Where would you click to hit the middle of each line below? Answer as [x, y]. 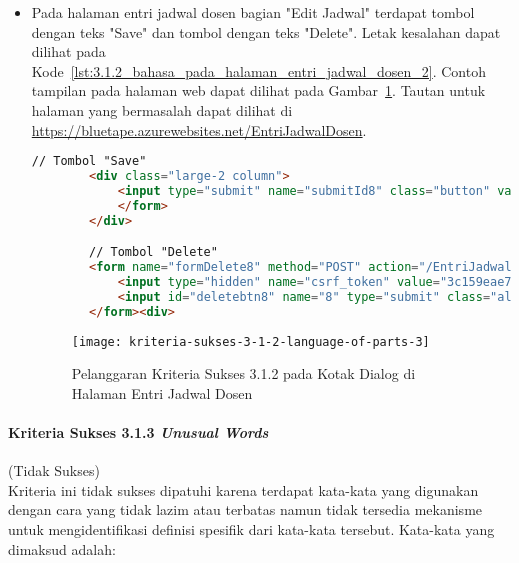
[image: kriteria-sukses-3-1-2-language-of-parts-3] [250, 341]
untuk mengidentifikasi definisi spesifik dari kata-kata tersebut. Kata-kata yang [251, 528]
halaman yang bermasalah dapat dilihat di [162, 109]
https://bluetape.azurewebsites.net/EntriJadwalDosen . [199, 129]
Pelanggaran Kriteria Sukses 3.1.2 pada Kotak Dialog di [243, 373]
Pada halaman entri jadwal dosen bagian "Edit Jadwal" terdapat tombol [253, 12]
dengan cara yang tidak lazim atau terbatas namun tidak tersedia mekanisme [245, 509]
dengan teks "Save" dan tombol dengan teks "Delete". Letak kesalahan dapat [266, 31]
